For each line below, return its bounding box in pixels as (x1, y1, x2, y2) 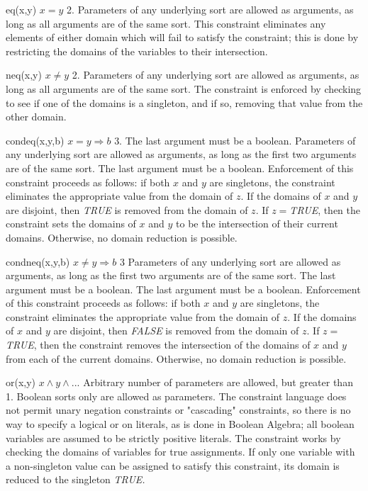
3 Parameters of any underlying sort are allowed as (119, 254, 341, 269)
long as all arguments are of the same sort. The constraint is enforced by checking (6, 81, 362, 96)
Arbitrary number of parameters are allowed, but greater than (83, 375, 353, 390)
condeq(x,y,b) (6, 132, 65, 147)
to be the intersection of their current (176, 216, 338, 231)
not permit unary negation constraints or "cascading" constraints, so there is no (6, 402, 351, 417)
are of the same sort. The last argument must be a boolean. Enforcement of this (6, 160, 354, 175)
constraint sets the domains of (6, 216, 136, 231)
